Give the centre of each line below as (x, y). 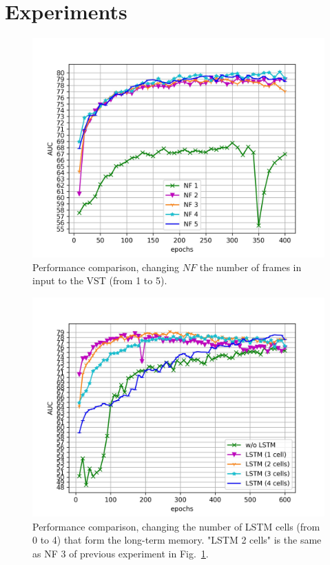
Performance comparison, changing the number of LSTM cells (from (176, 526)
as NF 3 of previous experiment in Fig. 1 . (121, 553)
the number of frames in (250, 267)
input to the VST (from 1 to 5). (100, 280)
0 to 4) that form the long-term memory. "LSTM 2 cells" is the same (177, 540)
